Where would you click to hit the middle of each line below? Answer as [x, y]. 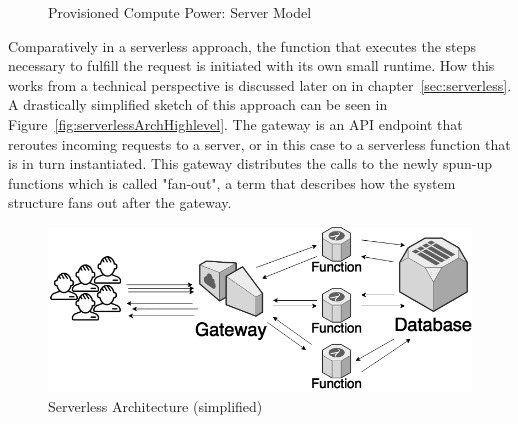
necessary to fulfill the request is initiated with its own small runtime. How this [251, 65]
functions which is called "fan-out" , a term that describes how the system [232, 182]
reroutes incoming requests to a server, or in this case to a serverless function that [259, 143]
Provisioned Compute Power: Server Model [180, 12]
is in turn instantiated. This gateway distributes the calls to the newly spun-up [250, 163]
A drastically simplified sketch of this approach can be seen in [198, 104]
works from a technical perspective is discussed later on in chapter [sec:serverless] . [260, 84]
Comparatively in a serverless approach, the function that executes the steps [242, 45]
